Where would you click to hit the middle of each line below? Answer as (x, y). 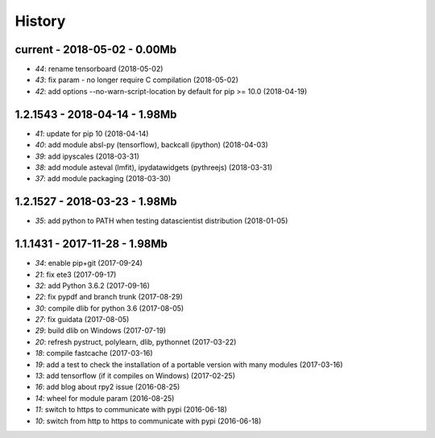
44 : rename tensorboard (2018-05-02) (99, 69)
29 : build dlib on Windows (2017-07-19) (101, 331)
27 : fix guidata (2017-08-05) (82, 320)
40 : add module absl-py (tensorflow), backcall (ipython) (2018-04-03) (152, 145)
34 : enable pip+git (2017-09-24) (89, 263)
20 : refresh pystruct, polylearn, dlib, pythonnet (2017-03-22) (136, 341)
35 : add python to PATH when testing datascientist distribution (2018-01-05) (162, 221)
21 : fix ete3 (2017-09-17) (76, 275)
